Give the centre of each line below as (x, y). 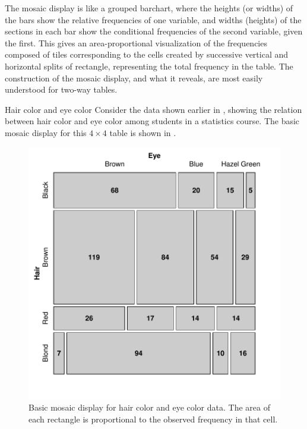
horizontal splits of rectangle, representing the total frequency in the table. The (149, 66)
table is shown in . (143, 132)
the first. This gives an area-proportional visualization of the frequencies (136, 42)
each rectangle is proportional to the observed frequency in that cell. (153, 419)
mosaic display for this (46, 132)
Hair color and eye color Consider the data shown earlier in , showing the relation (153, 109)
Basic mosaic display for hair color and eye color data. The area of (149, 407)
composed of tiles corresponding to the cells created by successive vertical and (147, 54)
